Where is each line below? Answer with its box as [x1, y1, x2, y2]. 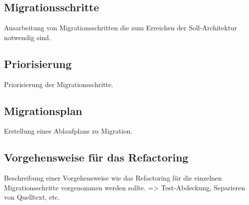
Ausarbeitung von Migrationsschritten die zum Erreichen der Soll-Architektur [4, 23, 237, 33]
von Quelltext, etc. [4, 192, 60, 202]
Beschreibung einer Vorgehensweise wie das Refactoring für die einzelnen [4, 173, 222, 183]
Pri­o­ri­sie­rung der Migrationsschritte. [4, 79, 114, 89]
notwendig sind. [4, 32, 51, 42]
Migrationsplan [4, 103, 82, 118]
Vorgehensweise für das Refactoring [4, 150, 189, 165]
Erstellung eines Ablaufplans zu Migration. [4, 126, 133, 136]
